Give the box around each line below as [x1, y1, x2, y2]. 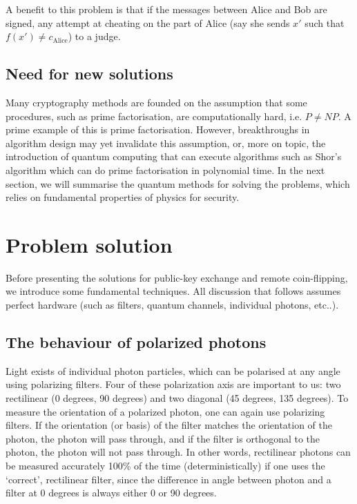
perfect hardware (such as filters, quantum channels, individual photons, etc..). [6, 298, 339, 312]
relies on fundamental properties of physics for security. [6, 190, 240, 204]
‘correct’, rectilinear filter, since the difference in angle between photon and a [6, 472, 331, 486]
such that [305, 15, 345, 30]
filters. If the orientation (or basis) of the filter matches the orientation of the [6, 418, 333, 432]
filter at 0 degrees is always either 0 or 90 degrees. [6, 485, 217, 500]
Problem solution [6, 230, 173, 258]
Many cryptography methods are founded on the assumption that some [6, 95, 307, 109]
